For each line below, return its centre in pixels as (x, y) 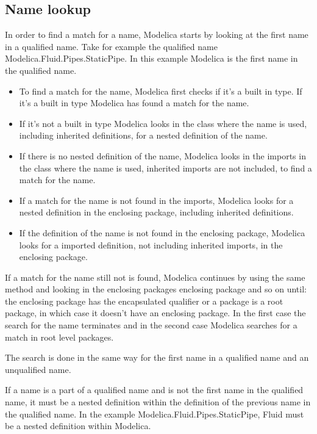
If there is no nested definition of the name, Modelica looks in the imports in (162, 155)
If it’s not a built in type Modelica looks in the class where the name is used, (163, 123)
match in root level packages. (59, 337)
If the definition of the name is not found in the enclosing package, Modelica (162, 232)
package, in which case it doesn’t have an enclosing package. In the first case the (155, 313)
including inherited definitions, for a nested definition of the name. (143, 135)
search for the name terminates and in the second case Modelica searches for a (151, 325)
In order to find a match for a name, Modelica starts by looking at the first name (157, 34)
